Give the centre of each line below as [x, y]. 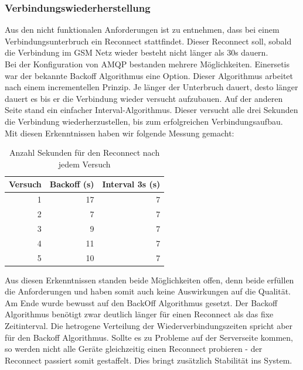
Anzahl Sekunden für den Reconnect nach [85, 153]
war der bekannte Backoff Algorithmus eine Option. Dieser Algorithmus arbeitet [149, 75]
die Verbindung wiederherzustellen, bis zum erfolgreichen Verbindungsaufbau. [144, 121]
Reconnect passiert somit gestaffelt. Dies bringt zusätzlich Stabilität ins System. [149, 360]
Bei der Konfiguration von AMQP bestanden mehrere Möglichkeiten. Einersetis [147, 64]
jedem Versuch [84, 164]
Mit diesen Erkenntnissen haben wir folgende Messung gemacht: [120, 133]
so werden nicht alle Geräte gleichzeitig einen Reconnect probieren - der [134, 349]
